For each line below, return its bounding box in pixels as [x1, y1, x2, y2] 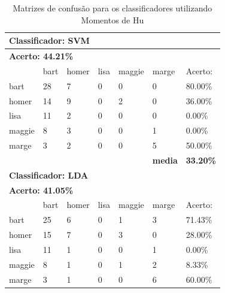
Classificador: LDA [9, 168, 89, 181]
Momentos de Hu [81, 13, 144, 26]
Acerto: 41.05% [9, 183, 74, 196]
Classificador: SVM [9, 34, 90, 47]
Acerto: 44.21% [9, 50, 74, 62]
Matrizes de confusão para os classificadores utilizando [13, 2, 212, 14]
